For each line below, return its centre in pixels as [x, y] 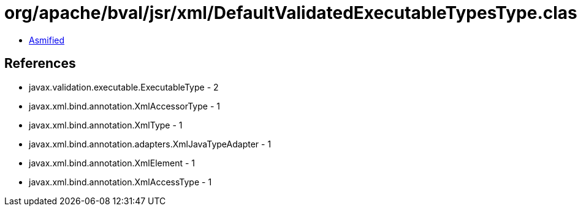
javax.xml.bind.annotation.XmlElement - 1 [112, 163]
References [40, 64]
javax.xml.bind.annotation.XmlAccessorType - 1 [124, 106]
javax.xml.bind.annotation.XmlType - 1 [106, 125]
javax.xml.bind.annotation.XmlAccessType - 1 [120, 182]
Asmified [47, 40]
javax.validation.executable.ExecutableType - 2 [124, 87]
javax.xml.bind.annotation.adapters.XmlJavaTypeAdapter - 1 [150, 144]
